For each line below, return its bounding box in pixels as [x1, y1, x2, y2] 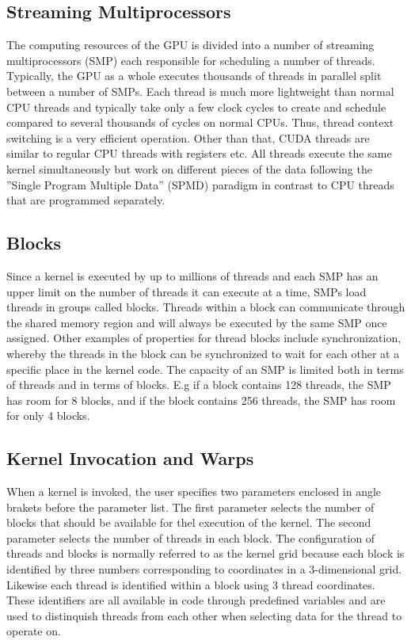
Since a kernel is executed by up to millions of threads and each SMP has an [6, 267, 379, 284]
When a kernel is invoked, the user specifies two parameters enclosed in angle [6, 483, 382, 500]
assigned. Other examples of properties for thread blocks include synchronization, [6, 330, 401, 346]
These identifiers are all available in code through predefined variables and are [6, 592, 386, 608]
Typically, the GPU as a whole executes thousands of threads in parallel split [6, 67, 382, 84]
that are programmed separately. [6, 192, 166, 208]
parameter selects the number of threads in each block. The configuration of [6, 529, 375, 546]
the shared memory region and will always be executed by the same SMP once [6, 314, 387, 330]
